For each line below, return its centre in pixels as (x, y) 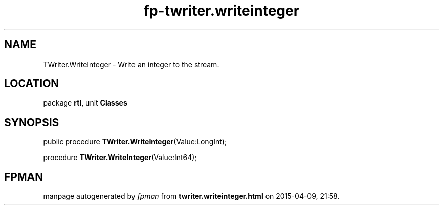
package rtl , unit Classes (85, 103)
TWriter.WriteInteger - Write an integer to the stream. (131, 64)
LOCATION (32, 84)
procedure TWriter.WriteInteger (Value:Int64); (120, 158)
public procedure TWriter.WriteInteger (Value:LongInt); (135, 142)
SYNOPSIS (32, 122)
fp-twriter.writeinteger (221, 11)
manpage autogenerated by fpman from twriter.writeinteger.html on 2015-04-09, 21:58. (191, 196)
